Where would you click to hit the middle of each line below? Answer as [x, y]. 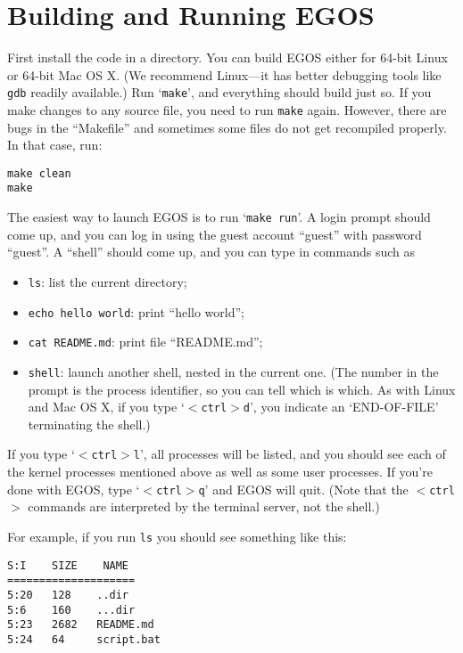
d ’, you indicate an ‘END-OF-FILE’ [341, 407]
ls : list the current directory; [107, 281]
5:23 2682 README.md [81, 625]
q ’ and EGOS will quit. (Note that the [303, 489]
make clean [39, 173]
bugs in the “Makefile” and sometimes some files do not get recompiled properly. [227, 127]
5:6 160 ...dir [71, 610]
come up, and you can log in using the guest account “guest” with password [215, 234]
